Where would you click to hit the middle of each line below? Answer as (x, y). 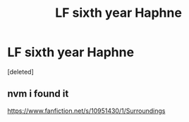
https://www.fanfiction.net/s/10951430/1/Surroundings (86, 111)
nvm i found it (38, 94)
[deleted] (20, 72)
